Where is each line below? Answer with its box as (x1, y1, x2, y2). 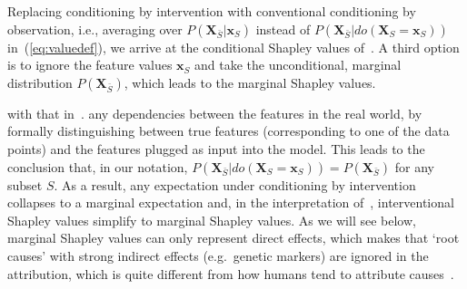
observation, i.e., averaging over (7, 19, 183, 38)
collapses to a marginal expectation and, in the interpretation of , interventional (7, 193, 454, 212)
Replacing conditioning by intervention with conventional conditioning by (7, 2, 416, 20)
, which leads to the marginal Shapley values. (124, 72, 376, 92)
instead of (255, 19, 311, 38)
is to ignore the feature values (7, 55, 173, 74)
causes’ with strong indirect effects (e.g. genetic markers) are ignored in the (7, 246, 429, 265)
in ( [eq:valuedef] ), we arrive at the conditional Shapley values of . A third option (7, 37, 460, 56)
